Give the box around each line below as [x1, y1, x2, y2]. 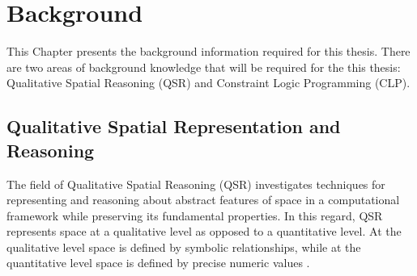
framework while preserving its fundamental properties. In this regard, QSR [6, 207, 383, 224]
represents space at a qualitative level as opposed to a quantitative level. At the [6, 223, 402, 240]
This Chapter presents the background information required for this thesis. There [6, 43, 411, 60]
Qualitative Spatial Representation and [6, 114, 341, 139]
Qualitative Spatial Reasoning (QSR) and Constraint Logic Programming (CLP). [6, 74, 411, 91]
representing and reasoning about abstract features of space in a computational [6, 191, 400, 208]
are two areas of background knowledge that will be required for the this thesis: [6, 58, 401, 75]
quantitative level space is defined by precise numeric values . [6, 254, 310, 271]
